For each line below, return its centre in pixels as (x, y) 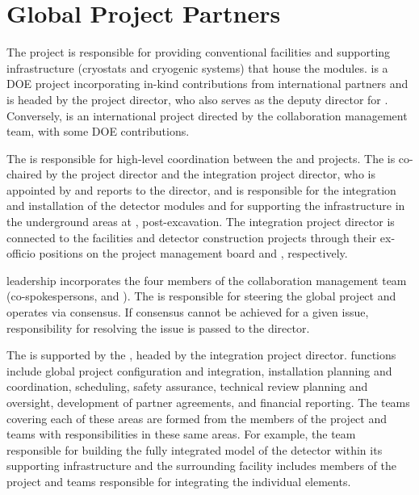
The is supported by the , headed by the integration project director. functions (201, 355)
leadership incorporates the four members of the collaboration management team (207, 280)
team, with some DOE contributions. (98, 131)
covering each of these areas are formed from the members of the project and (197, 418)
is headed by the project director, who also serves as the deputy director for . (197, 99)
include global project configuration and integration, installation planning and (199, 370)
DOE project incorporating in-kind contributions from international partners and (207, 84)
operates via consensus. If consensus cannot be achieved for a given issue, (188, 312)
